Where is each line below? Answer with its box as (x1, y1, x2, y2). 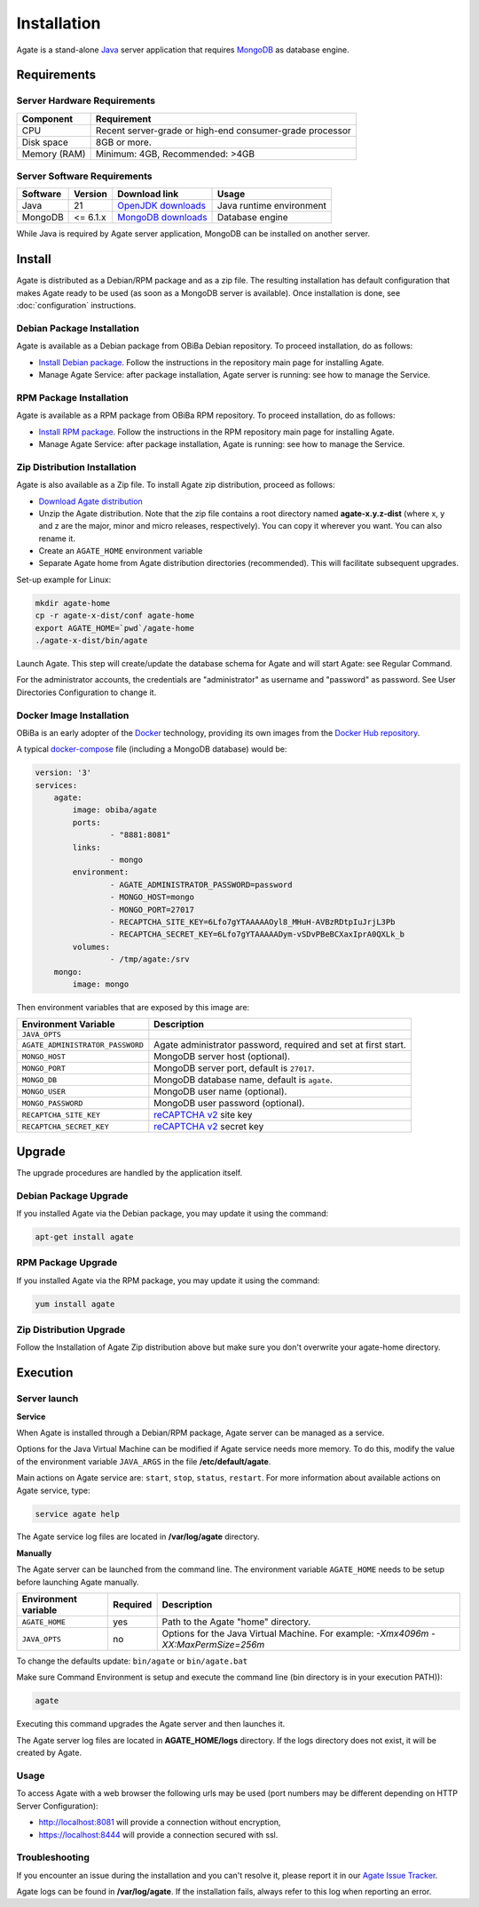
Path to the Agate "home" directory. (161, 1616, 311, 1628)
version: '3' (35, 768, 92, 778)
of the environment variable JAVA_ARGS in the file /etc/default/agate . (16, 1456, 271, 1466)
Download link (116, 188, 179, 200)
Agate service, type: (16, 1485, 90, 1496)
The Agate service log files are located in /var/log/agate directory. (16, 1531, 261, 1542)
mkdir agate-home (35, 598, 111, 608)
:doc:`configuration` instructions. (16, 300, 137, 311)
